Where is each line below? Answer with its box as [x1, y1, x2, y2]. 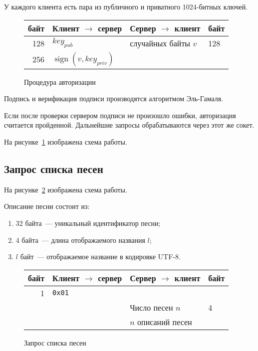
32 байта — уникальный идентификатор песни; [15, 217, 161, 228]
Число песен [130, 301, 173, 313]
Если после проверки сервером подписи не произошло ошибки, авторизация [4, 110, 236, 120]
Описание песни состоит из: [4, 201, 90, 211]
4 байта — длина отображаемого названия [15, 234, 145, 245]
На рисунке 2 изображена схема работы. [4, 184, 127, 194]
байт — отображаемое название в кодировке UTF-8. [20, 251, 181, 262]
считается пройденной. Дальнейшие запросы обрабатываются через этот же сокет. [4, 120, 255, 130]
